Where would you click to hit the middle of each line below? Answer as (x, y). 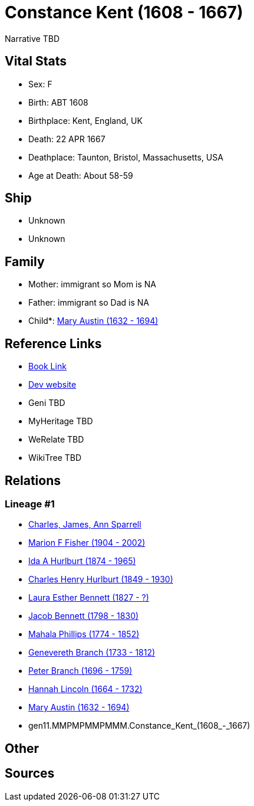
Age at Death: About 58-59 (81, 175)
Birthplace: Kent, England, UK (85, 120)
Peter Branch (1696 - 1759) (80, 671)
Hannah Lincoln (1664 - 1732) (85, 689)
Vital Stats (36, 61)
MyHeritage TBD (61, 421)
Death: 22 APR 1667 (67, 139)
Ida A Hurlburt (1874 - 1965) (82, 561)
